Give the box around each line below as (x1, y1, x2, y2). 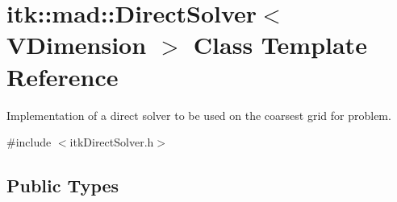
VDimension (6, 28, 147, 61)
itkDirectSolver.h (69, 134, 154, 150)
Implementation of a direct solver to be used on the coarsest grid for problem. (6, 106, 391, 123)
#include (6, 134, 52, 150)
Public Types (6, 173, 119, 198)
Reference (6, 60, 119, 93)
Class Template (193, 28, 367, 61)
